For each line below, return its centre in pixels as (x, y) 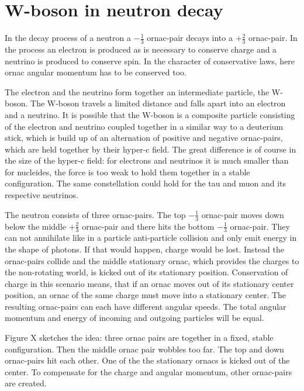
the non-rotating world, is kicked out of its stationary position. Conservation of (146, 272)
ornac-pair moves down (243, 214)
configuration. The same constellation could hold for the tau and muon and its (146, 183)
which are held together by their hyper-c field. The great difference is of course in (151, 149)
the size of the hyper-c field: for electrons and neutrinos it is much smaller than (147, 160)
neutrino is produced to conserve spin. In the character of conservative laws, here (150, 60)
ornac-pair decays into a (190, 38)
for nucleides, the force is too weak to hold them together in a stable (127, 172)
